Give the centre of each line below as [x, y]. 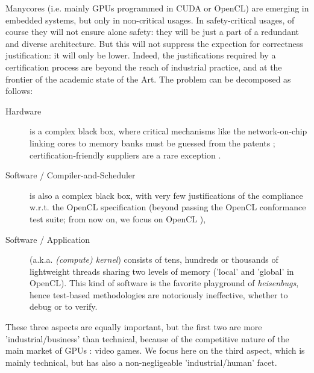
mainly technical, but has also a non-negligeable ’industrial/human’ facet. [141, 362]
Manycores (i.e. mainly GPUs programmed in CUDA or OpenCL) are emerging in [157, 8]
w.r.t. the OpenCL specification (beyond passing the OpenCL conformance [168, 207]
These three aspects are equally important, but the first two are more [134, 327]
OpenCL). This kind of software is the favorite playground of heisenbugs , [164, 283]
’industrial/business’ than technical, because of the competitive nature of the [147, 338]
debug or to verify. [64, 306]
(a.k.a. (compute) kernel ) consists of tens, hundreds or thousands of [154, 259]
